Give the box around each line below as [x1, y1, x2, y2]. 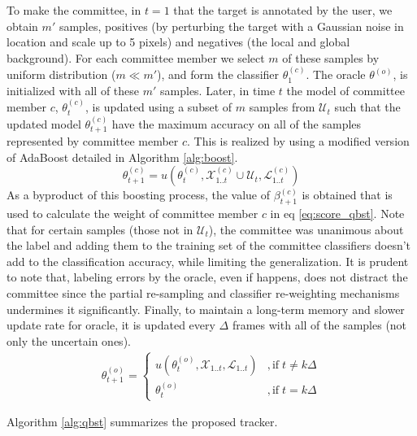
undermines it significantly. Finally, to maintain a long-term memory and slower [7, 300, 405, 317]
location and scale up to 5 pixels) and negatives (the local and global [7, 33, 350, 50]
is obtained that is [302, 186, 393, 203]
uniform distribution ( [7, 66, 116, 83]
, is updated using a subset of [85, 98, 232, 116]
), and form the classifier [157, 66, 280, 83]
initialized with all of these [7, 81, 140, 98]
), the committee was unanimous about [208, 220, 404, 238]
